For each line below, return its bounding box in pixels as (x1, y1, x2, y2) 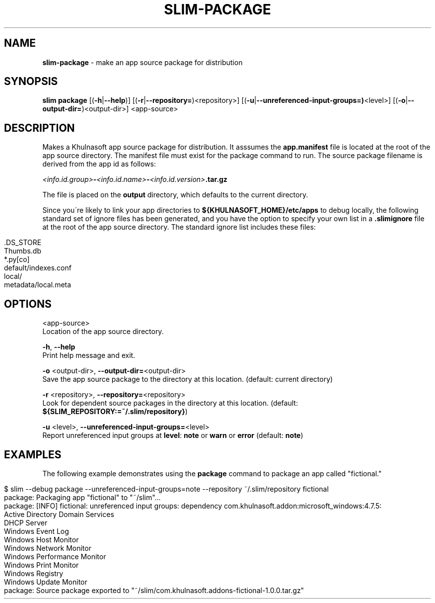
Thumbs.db (4, 247, 41, 256)
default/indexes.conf (4, 263, 72, 272)
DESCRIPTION (4, 121, 75, 134)
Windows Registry (4, 569, 64, 578)
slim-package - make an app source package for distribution (42, 58, 243, 67)
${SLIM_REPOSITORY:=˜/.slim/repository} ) (42, 407, 188, 416)
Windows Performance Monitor (4, 552, 106, 561)
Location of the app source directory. (42, 327, 164, 336)
